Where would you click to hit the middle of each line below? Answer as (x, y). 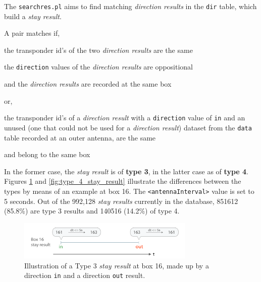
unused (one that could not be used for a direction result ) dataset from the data (128, 127)
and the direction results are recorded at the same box (88, 84)
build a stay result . (33, 16)
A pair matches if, (32, 33)
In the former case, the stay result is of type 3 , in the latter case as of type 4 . (126, 171)
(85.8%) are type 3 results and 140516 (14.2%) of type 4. (92, 211)
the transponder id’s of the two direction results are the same (98, 50)
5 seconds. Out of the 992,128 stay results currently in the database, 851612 (121, 201)
